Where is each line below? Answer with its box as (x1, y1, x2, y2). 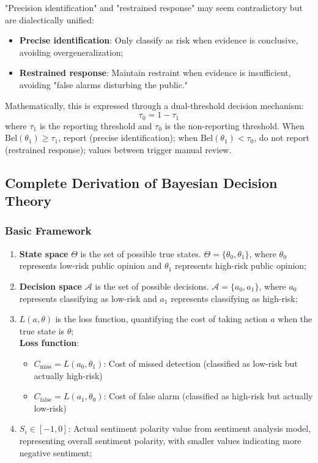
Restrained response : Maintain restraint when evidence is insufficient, (19, 66, 291, 79)
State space (19, 247, 68, 260)
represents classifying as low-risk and (19, 292, 157, 304)
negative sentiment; (19, 446, 92, 459)
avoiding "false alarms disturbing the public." (19, 78, 188, 91)
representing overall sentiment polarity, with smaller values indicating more (19, 434, 301, 446)
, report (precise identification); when (58, 131, 198, 144)
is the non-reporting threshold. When (165, 119, 305, 132)
